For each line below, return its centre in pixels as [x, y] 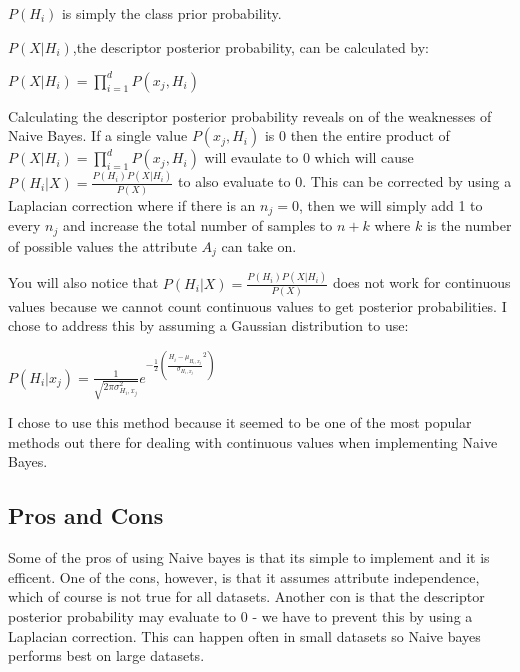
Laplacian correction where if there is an [132, 204]
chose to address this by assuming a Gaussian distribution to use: [208, 325]
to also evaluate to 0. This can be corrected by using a [345, 181]
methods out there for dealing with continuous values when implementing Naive [253, 441]
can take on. [259, 245]
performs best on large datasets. [106, 655]
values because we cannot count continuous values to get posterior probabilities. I [257, 305]
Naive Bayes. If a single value [98, 135]
